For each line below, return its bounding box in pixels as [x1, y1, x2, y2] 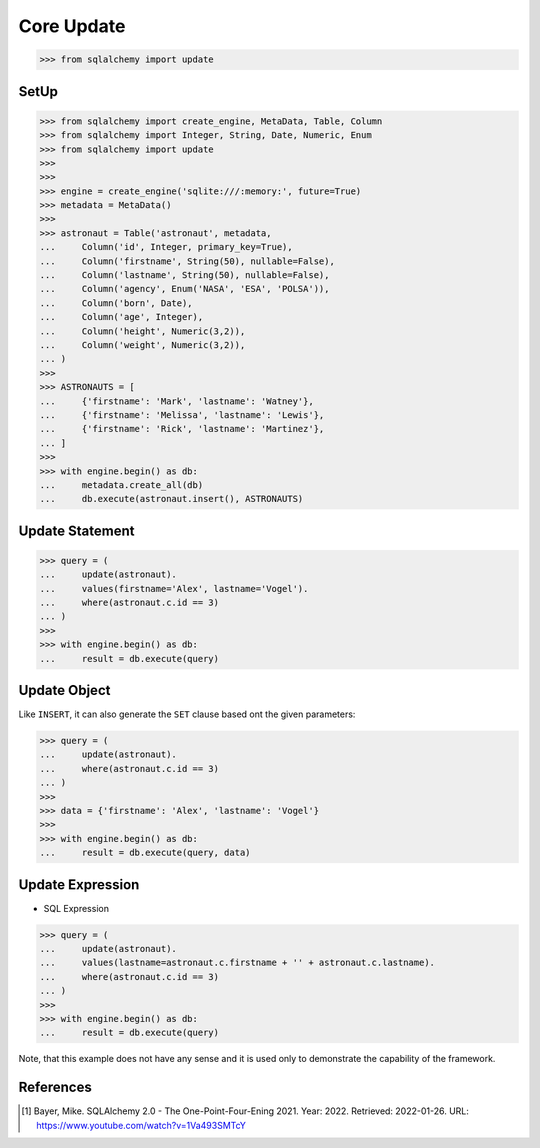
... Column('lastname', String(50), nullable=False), [39, 270, 330, 281]
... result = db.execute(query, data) [39, 847, 251, 859]
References [18, 1079, 92, 1096]
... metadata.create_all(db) [39, 479, 204, 490]
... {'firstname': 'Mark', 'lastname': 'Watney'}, [39, 395, 314, 407]
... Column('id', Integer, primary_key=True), [39, 241, 294, 253]
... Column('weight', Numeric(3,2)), [39, 339, 246, 350]
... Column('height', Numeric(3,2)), [39, 325, 246, 337]
